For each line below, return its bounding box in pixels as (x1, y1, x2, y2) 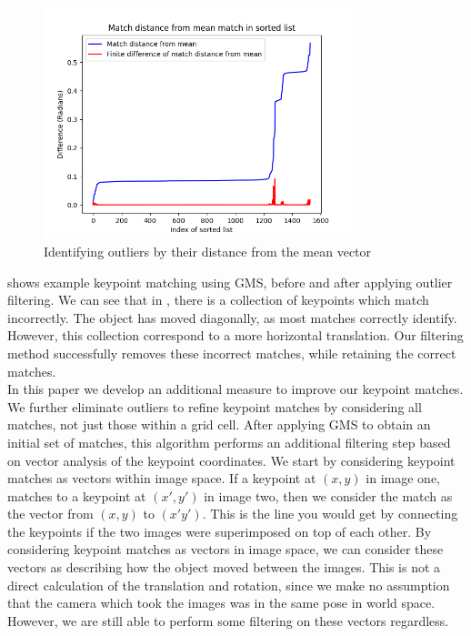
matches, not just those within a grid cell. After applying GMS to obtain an (7, 415, 431, 434)
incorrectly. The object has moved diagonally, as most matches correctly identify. (7, 308, 457, 327)
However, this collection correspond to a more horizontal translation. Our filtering (7, 326, 464, 345)
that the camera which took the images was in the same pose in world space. (7, 593, 436, 612)
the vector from (7, 504, 94, 523)
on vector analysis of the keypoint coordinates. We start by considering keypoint (7, 450, 456, 469)
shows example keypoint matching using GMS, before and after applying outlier (7, 272, 453, 291)
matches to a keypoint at (7, 486, 146, 505)
